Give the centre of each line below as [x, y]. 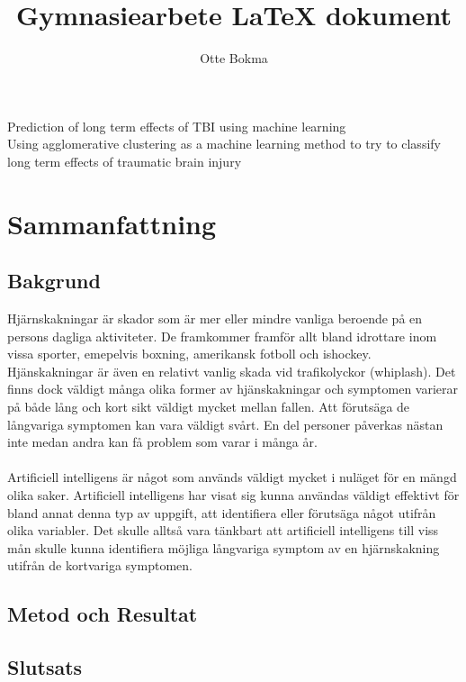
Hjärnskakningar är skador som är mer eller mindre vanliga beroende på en [215, 318]
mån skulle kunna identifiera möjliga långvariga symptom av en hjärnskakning [224, 547]
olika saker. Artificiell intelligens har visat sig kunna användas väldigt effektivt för [233, 495]
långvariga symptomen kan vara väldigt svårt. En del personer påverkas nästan [225, 424]
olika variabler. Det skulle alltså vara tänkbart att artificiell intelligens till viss [223, 530]
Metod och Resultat [103, 614]
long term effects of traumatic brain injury [125, 161]
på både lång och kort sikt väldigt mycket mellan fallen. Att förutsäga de [209, 407]
